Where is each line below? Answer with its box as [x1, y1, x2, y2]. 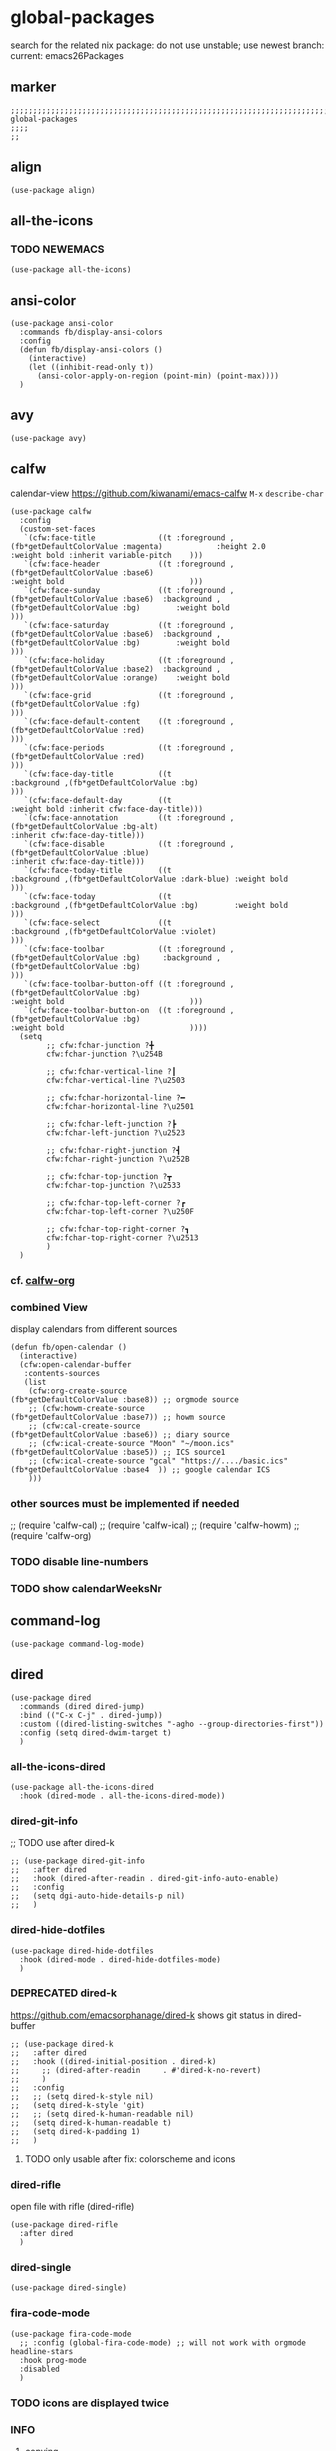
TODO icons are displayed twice [10, 2396, 170, 2410]
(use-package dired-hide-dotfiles [10, 1946, 155, 1956]
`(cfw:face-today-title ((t [23, 865, 172, 875]
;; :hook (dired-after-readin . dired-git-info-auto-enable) [10, 1874, 280, 1884]
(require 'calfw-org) [10, 1530, 92, 1542]
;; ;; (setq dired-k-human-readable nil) [10, 2109, 195, 2119]
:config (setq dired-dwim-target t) [19, 1727, 172, 1738]
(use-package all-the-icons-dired [10, 1782, 155, 1792]
